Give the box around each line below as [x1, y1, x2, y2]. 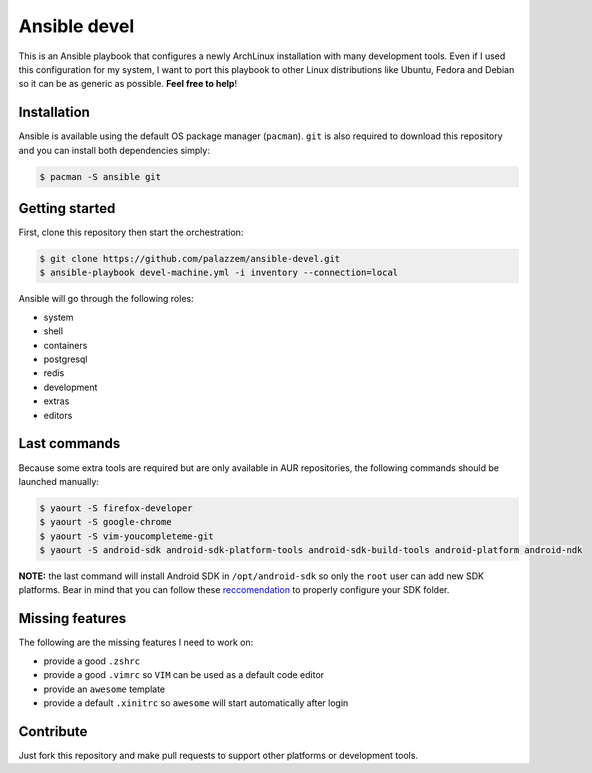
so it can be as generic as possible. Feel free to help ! [18, 78, 238, 90]
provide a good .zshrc [43, 655, 140, 667]
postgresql [43, 353, 88, 365]
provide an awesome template [43, 683, 165, 695]
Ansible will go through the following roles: [18, 293, 194, 305]
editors [43, 409, 73, 421]
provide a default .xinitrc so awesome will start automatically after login [43, 696, 349, 709]
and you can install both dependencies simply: [18, 144, 210, 156]
